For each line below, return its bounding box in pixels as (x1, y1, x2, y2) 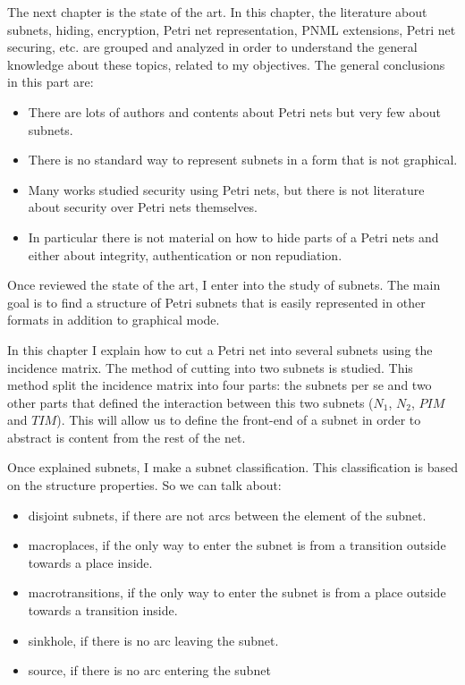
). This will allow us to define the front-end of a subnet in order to (56, 410, 421, 429)
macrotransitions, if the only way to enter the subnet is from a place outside (28, 583, 446, 602)
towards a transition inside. (28, 601, 178, 620)
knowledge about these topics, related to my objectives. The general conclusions (7, 55, 445, 73)
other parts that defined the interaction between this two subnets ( (7, 393, 374, 411)
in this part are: (7, 72, 94, 91)
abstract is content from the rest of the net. (7, 427, 246, 446)
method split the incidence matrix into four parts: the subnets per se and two (7, 376, 432, 394)
